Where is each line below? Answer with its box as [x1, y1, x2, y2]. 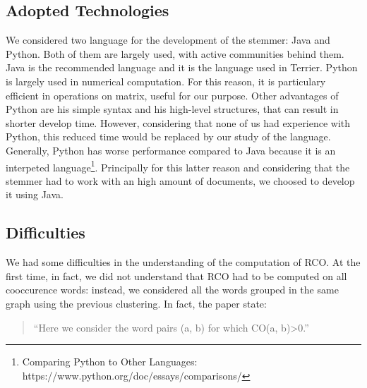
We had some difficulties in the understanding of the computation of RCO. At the [6, 255, 361, 269]
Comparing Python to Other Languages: [22, 354, 198, 369]
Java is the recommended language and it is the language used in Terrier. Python [6, 60, 358, 75]
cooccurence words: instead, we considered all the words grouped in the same [6, 282, 339, 297]
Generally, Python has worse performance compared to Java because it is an [6, 143, 336, 157]
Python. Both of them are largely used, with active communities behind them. [6, 46, 344, 61]
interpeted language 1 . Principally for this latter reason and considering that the [6, 157, 350, 174]
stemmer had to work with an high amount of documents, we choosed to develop [6, 173, 355, 188]
